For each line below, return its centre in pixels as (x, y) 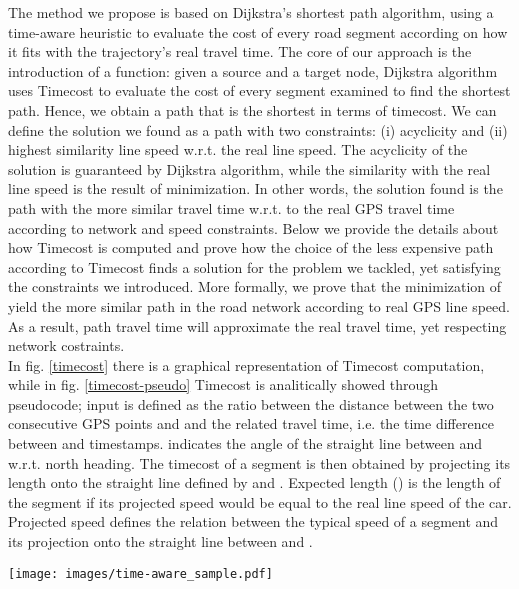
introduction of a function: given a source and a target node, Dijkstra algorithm (253, 70)
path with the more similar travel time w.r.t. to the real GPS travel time (231, 207)
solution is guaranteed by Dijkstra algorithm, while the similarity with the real (249, 168)
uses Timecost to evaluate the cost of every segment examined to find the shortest (259, 90)
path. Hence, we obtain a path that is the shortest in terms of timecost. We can (252, 109)
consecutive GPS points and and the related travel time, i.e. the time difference (251, 423)
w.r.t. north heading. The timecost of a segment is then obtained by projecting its (259, 462)
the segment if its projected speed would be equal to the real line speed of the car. (260, 501)
